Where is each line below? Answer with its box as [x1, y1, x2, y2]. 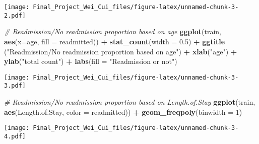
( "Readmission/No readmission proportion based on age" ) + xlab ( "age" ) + [4, 46, 237, 56]
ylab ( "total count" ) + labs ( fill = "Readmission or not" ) [4, 56, 177, 66]
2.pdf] [4, 12, 26, 19]
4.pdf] [4, 132, 26, 140]
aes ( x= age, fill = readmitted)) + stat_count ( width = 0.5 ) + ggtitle [4, 36, 225, 46]
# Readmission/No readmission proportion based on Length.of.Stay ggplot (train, [4, 97, 255, 107]
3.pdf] [4, 82, 26, 90]
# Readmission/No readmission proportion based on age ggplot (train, [4, 26, 221, 37]
